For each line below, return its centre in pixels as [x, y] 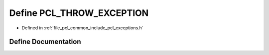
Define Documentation [45, 42]
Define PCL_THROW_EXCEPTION [79, 13]
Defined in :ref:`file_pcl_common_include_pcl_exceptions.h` [83, 28]
